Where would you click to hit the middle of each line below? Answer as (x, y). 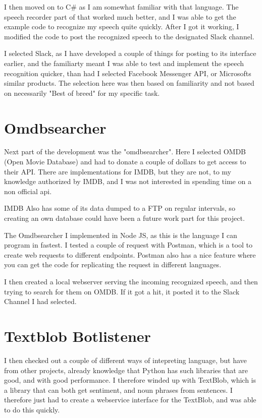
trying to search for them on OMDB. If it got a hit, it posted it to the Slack (122, 291)
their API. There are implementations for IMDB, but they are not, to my (118, 171)
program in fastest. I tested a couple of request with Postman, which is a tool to (128, 245)
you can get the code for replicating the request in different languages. (113, 264)
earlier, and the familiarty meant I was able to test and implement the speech (124, 63)
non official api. (28, 191)
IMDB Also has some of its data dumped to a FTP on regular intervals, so (120, 208)
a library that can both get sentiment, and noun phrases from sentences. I (118, 390)
